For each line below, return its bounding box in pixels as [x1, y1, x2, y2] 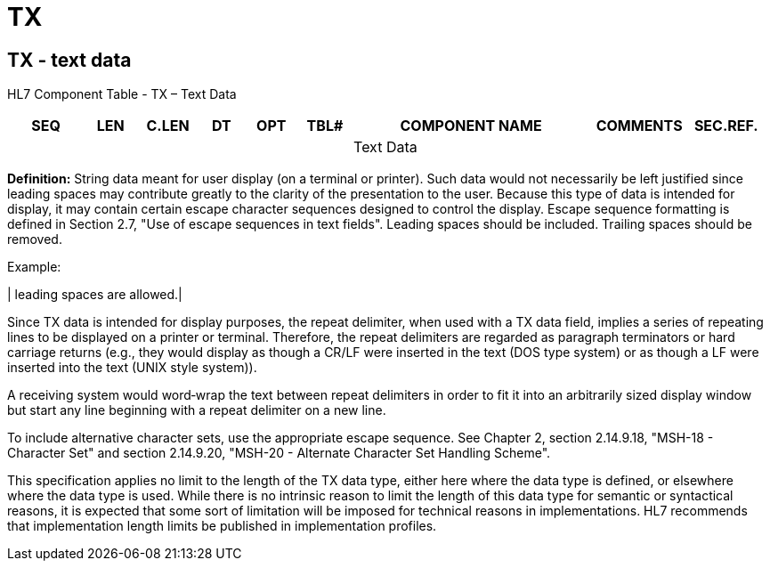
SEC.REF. [693, 117, 758, 135]
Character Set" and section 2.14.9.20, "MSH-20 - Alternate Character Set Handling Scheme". [7, 445, 551, 461]
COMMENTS [596, 117, 683, 135]
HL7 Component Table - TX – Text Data [7, 86, 237, 102]
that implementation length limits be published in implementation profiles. [7, 518, 437, 534]
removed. [7, 231, 62, 247]
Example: [7, 259, 61, 275]
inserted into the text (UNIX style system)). [7, 360, 257, 376]
